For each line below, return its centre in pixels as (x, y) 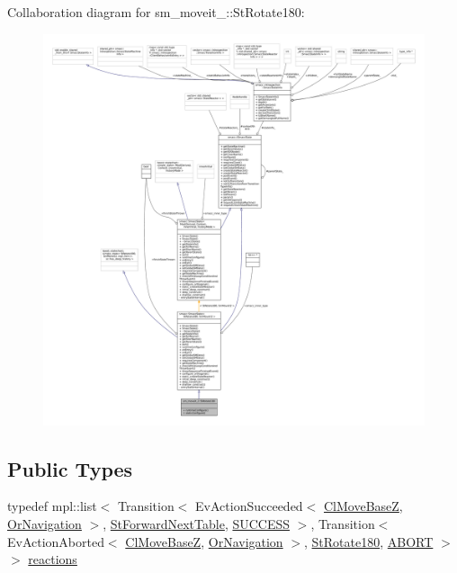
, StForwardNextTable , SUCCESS (197, 524)
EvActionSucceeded (249, 506)
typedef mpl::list (52, 506)
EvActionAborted (56, 541)
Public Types (70, 468)
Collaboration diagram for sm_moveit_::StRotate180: (156, 12)
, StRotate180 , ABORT (368, 541)
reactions (53, 559)
